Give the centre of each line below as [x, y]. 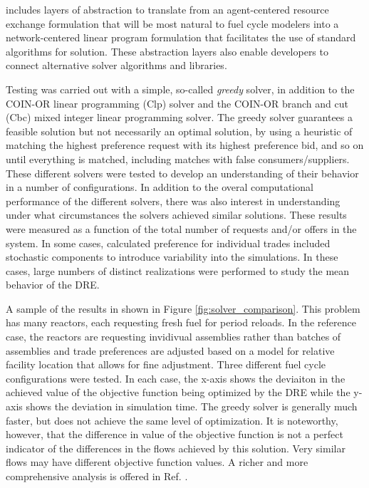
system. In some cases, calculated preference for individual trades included [168, 243]
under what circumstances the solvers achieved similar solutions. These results [176, 215]
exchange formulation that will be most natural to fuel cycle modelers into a [172, 23]
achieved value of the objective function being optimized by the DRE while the [178, 392]
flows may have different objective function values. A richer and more [157, 462]
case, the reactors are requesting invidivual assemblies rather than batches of [173, 337]
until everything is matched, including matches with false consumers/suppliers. [178, 159]
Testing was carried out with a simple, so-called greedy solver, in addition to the [180, 89]
